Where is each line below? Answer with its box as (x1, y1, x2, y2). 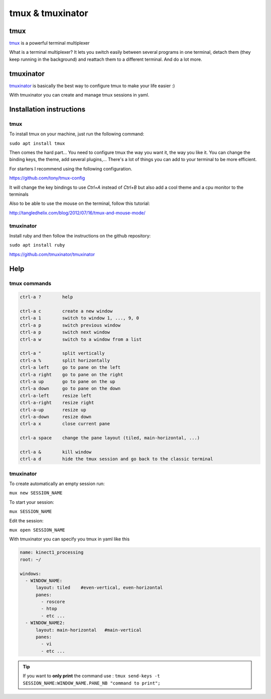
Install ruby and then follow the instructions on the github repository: (9, 232, 151, 239)
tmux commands (9, 280, 52, 287)
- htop (41, 606, 57, 611)
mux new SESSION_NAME (9, 490, 63, 496)
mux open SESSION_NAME (9, 527, 65, 533)
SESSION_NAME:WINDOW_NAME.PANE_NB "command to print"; (23, 680, 161, 686)
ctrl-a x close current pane (20, 421, 110, 427)
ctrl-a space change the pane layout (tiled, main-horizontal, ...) (20, 435, 200, 441)
